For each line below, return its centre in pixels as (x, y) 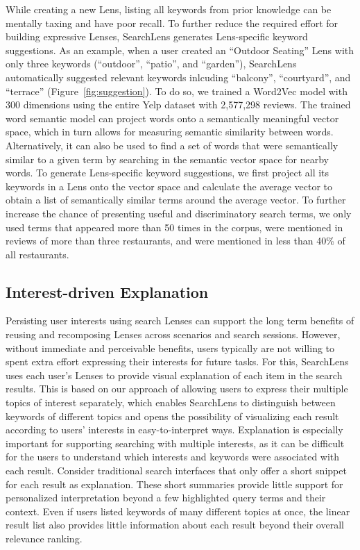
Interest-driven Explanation (107, 291)
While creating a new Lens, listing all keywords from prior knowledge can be (169, 9)
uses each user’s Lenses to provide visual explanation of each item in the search (174, 375)
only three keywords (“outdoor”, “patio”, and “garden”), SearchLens (151, 64)
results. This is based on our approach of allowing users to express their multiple (177, 389)
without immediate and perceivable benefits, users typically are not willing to (170, 348)
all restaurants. (37, 254)
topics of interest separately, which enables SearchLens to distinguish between (171, 402)
